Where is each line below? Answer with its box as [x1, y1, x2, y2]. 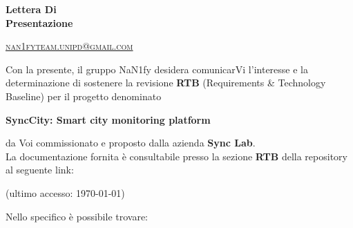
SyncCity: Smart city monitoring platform [6, 112, 211, 126]
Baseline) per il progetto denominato [6, 88, 162, 103]
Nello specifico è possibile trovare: [6, 209, 149, 223]
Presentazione [6, 15, 73, 30]
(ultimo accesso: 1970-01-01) [6, 185, 125, 200]
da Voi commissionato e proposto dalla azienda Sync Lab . [6, 135, 256, 150]
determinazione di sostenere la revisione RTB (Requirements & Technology [6, 75, 326, 90]
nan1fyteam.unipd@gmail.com [6, 39, 133, 53]
